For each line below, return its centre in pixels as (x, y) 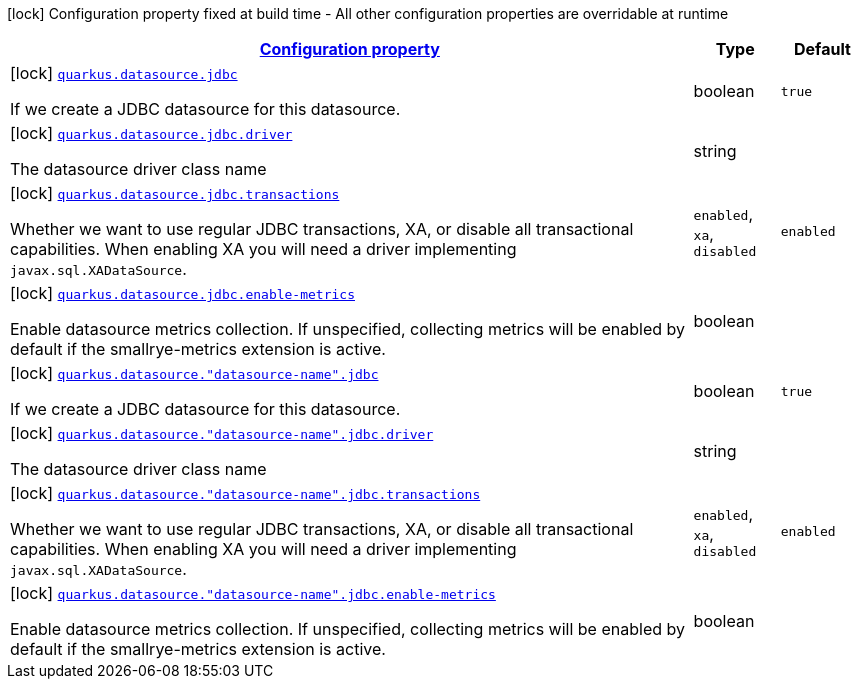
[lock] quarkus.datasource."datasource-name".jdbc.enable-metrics (253, 593)
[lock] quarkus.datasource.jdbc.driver (151, 133)
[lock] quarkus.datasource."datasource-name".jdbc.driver (222, 433)
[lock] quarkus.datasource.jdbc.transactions (175, 193)
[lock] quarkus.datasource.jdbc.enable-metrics (182, 293)
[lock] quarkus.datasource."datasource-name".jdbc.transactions (245, 493)
